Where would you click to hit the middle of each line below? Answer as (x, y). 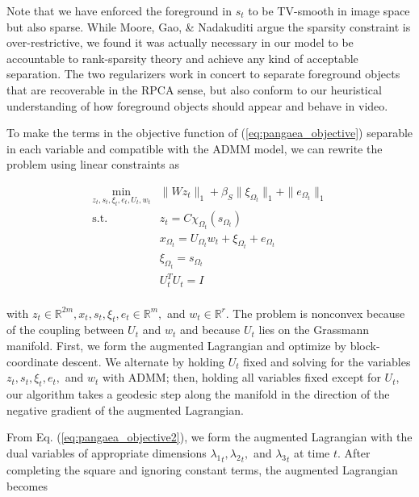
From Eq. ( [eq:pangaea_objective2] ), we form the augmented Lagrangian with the (209, 437)
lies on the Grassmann (314, 330)
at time (312, 452)
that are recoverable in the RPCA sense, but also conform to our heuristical (194, 89)
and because (210, 330)
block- (365, 345)
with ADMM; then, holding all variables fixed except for (241, 377)
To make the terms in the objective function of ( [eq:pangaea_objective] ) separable (210, 133)
